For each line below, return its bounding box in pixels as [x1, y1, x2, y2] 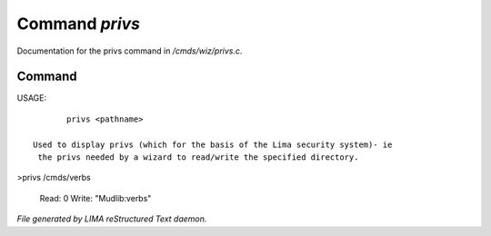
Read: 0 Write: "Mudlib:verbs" [39, 192, 152, 203]
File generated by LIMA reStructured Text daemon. [16, 213, 207, 224]
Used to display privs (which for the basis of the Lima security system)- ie [33, 139, 393, 150]
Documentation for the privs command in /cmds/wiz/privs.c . [16, 45, 243, 56]
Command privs [16, 14, 141, 34]
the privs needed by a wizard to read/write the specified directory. [37, 152, 359, 162]
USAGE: [16, 93, 47, 103]
